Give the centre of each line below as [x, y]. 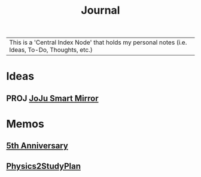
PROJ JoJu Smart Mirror [52, 98]
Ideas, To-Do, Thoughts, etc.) [51, 50]
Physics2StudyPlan [43, 166]
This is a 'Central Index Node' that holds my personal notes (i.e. [98, 42]
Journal [100, 10]
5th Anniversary [37, 146]
